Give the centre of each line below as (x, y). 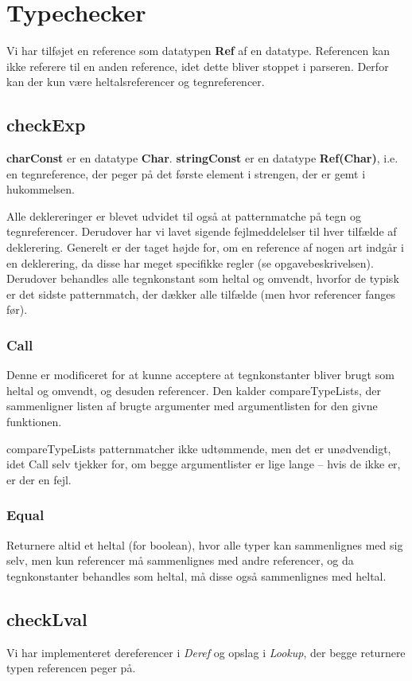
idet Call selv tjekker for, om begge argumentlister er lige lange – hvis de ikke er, (204, 464)
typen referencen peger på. (71, 668)
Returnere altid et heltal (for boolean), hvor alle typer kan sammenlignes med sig (205, 544)
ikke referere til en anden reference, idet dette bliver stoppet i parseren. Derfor (198, 66)
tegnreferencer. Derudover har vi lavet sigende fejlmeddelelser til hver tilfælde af (202, 231)
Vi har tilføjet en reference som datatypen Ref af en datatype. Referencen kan (198, 51)
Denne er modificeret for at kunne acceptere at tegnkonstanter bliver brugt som (200, 375)
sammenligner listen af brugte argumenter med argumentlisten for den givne (192, 406)
